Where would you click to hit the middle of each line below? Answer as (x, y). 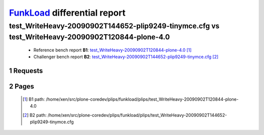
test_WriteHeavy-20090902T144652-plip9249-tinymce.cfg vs (114, 26)
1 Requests (26, 71)
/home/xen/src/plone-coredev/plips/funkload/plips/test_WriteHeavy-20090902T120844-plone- (142, 99)
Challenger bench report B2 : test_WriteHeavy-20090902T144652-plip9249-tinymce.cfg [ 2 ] (126, 57)
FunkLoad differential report (67, 13)
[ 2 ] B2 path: (35, 115)
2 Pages (22, 86)
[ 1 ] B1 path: (34, 99)
